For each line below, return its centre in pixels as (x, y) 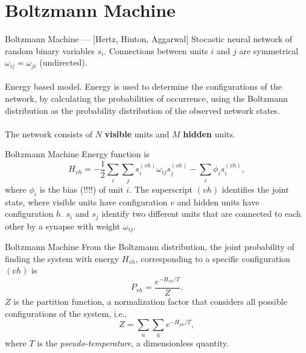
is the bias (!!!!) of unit (81, 189)
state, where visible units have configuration (86, 201)
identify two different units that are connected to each (201, 214)
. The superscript (161, 189)
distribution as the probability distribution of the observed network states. (142, 110)
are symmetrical (269, 50)
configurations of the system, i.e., (66, 313)
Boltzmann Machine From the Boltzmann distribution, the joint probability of (150, 247)
